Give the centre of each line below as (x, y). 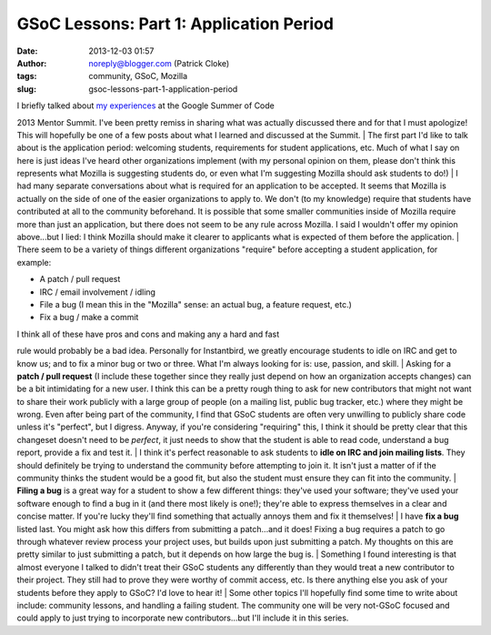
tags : (27, 76)
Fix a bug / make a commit (89, 317)
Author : (32, 63)
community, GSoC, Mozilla (138, 76)
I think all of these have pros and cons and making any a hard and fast (148, 334)
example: (34, 262)
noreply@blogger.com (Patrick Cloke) (159, 63)
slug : (26, 89)
